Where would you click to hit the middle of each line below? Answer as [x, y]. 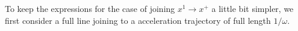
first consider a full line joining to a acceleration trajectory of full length [138, 20]
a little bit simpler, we [253, 8]
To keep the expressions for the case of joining [90, 8]
